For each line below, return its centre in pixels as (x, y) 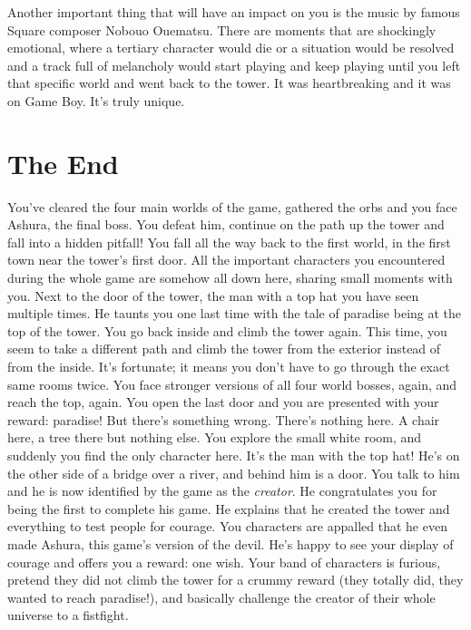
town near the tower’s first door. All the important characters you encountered (226, 260)
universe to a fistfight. (68, 615)
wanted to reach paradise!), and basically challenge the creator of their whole (221, 597)
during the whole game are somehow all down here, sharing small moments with (230, 278)
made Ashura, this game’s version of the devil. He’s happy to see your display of (231, 543)
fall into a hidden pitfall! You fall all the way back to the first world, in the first (229, 242)
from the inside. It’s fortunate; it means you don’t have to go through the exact (229, 367)
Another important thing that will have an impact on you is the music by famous (234, 12)
